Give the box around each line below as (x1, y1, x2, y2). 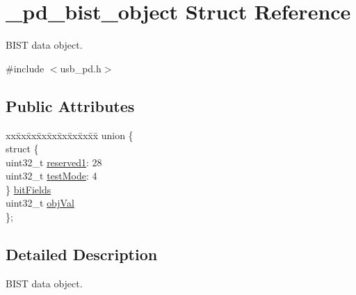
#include (6, 61, 44, 75)
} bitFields (6, 182, 51, 196)
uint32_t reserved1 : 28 (6, 154, 102, 169)
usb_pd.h (60, 61, 102, 75)
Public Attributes (6, 95, 135, 116)
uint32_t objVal (6, 196, 74, 210)
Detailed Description (6, 244, 158, 265)
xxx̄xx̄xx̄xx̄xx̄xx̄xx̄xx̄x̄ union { (6, 127, 133, 142)
